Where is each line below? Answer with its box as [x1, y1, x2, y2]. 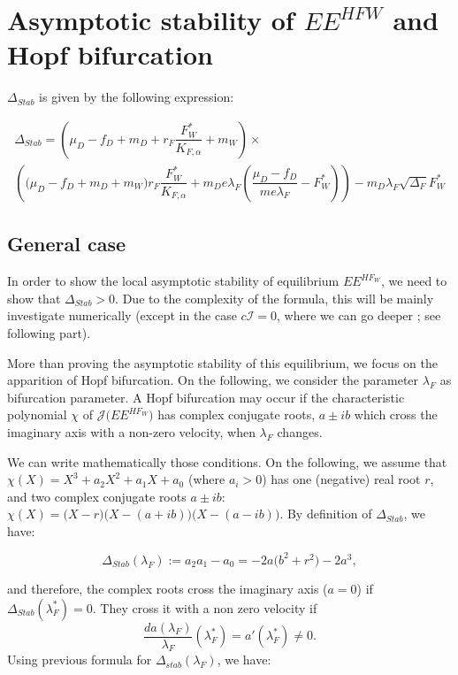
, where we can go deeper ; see [277, 306, 441, 325]
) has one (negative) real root [262, 470, 421, 488]
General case [7, 230, 126, 257]
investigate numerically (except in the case [7, 306, 237, 325]
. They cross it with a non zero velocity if [92, 598, 317, 617]
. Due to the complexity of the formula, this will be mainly [115, 288, 434, 307]
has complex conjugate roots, [157, 405, 316, 424]
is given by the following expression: [39, 88, 234, 106]
